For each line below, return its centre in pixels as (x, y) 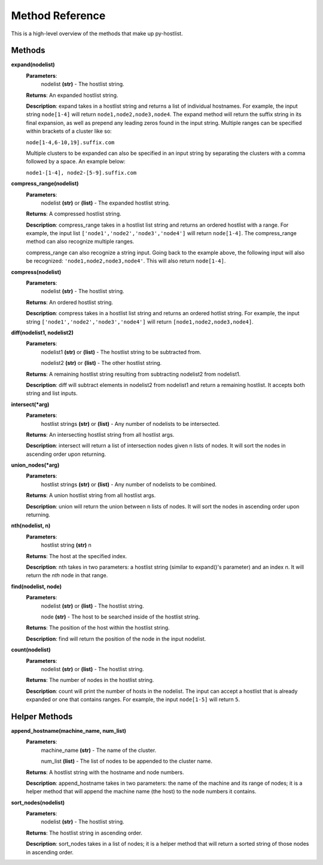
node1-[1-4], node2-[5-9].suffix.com (81, 173)
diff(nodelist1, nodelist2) (42, 333)
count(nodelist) (31, 650)
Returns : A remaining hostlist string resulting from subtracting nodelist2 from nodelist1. (133, 374)
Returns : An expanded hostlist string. (72, 95)
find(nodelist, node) (36, 586)
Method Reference (58, 16)
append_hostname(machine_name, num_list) (69, 730)
